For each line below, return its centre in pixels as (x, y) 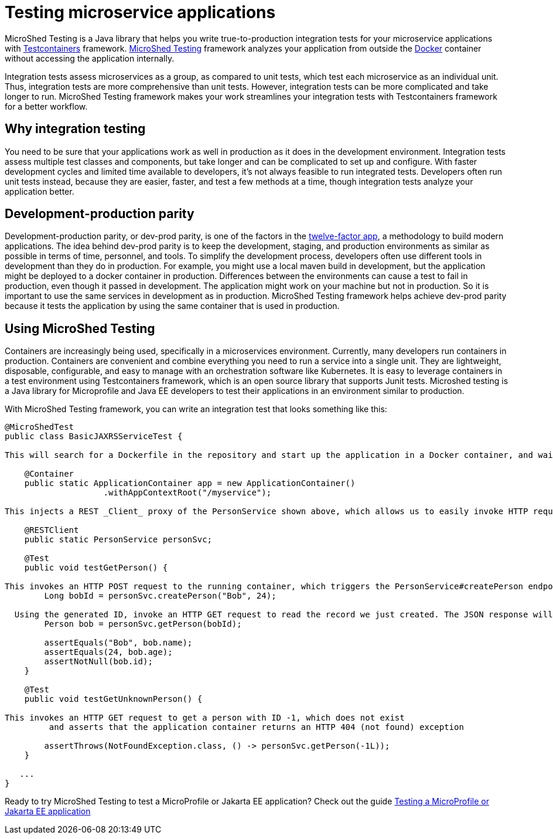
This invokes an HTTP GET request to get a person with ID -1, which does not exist (205, 718)
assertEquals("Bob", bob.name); (118, 643)
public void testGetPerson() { (96, 568)
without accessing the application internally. (90, 58)
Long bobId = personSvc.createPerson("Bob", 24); (160, 596)
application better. (40, 191)
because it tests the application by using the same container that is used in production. (172, 306)
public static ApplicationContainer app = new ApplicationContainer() (190, 483)
